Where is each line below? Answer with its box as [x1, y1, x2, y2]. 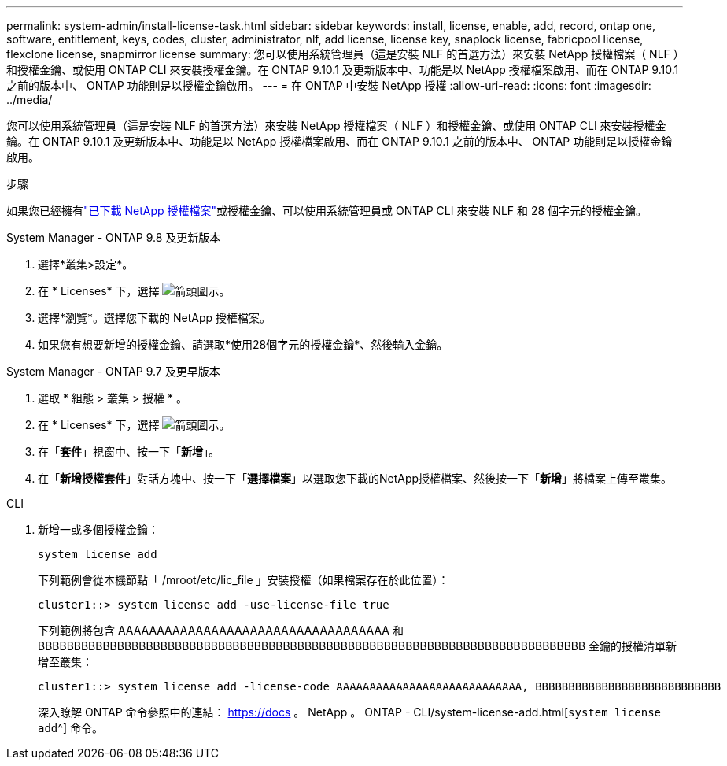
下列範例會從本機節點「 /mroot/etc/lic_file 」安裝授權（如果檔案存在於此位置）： [38, 573, 449, 587]
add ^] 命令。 [38, 721, 103, 735]
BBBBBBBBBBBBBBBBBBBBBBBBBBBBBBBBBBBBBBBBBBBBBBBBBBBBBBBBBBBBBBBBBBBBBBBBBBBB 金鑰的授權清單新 [38, 639, 677, 653]
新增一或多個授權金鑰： [38, 523, 159, 536]
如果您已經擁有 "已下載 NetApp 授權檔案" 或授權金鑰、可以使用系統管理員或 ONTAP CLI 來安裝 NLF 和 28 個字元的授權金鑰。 [6, 204, 648, 217]
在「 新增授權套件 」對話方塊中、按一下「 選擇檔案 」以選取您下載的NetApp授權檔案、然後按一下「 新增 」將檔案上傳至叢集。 [38, 472, 673, 485]
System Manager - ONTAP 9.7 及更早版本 [6, 364, 220, 378]
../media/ [6, 93, 53, 106]
